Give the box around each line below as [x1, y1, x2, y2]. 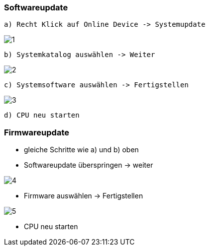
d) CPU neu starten [4, 111, 80, 120]
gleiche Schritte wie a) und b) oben [24, 145, 139, 154]
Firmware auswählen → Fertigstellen [24, 191, 143, 200]
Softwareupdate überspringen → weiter [24, 161, 153, 170]
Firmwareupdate [4, 127, 70, 137]
